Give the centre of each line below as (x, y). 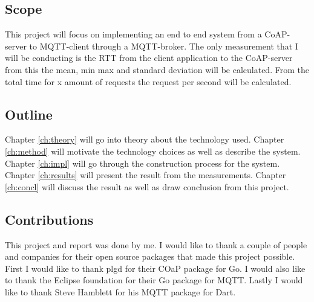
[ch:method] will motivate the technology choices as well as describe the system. (153, 151)
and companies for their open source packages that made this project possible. (150, 256)
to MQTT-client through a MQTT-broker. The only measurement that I (164, 46)
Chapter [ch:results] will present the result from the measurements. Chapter (146, 175)
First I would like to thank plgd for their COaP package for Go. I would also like (155, 268)
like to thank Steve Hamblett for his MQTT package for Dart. (120, 291)
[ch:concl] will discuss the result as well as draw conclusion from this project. (147, 186)
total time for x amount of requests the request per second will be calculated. (148, 81)
